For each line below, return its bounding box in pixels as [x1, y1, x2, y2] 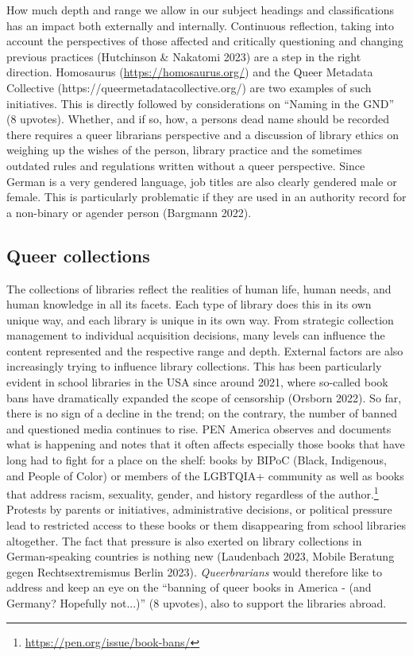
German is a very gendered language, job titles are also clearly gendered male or [6, 173, 397, 189]
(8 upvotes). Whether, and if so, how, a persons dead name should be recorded [6, 111, 389, 127]
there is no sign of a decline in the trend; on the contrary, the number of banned [6, 405, 397, 421]
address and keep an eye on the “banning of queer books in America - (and [6, 579, 372, 596]
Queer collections [6, 243, 150, 267]
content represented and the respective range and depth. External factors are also [6, 342, 403, 359]
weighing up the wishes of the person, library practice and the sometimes [6, 142, 362, 158]
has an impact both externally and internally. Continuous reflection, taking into [6, 17, 395, 33]
